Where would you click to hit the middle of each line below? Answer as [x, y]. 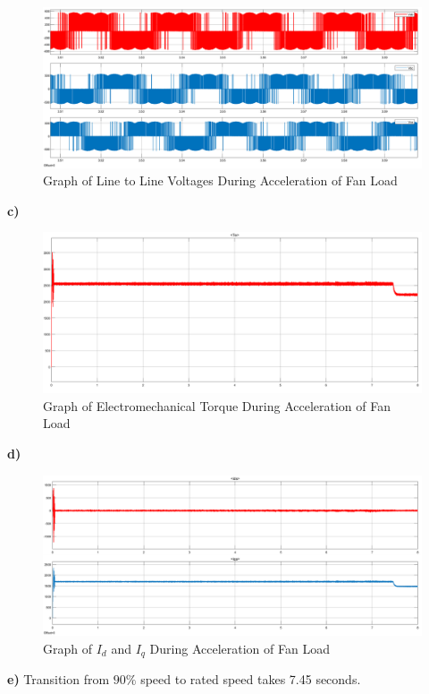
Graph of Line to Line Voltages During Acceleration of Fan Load [220, 180]
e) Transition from [59, 679]
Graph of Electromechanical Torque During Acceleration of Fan [217, 405]
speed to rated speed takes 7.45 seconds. [251, 679]
